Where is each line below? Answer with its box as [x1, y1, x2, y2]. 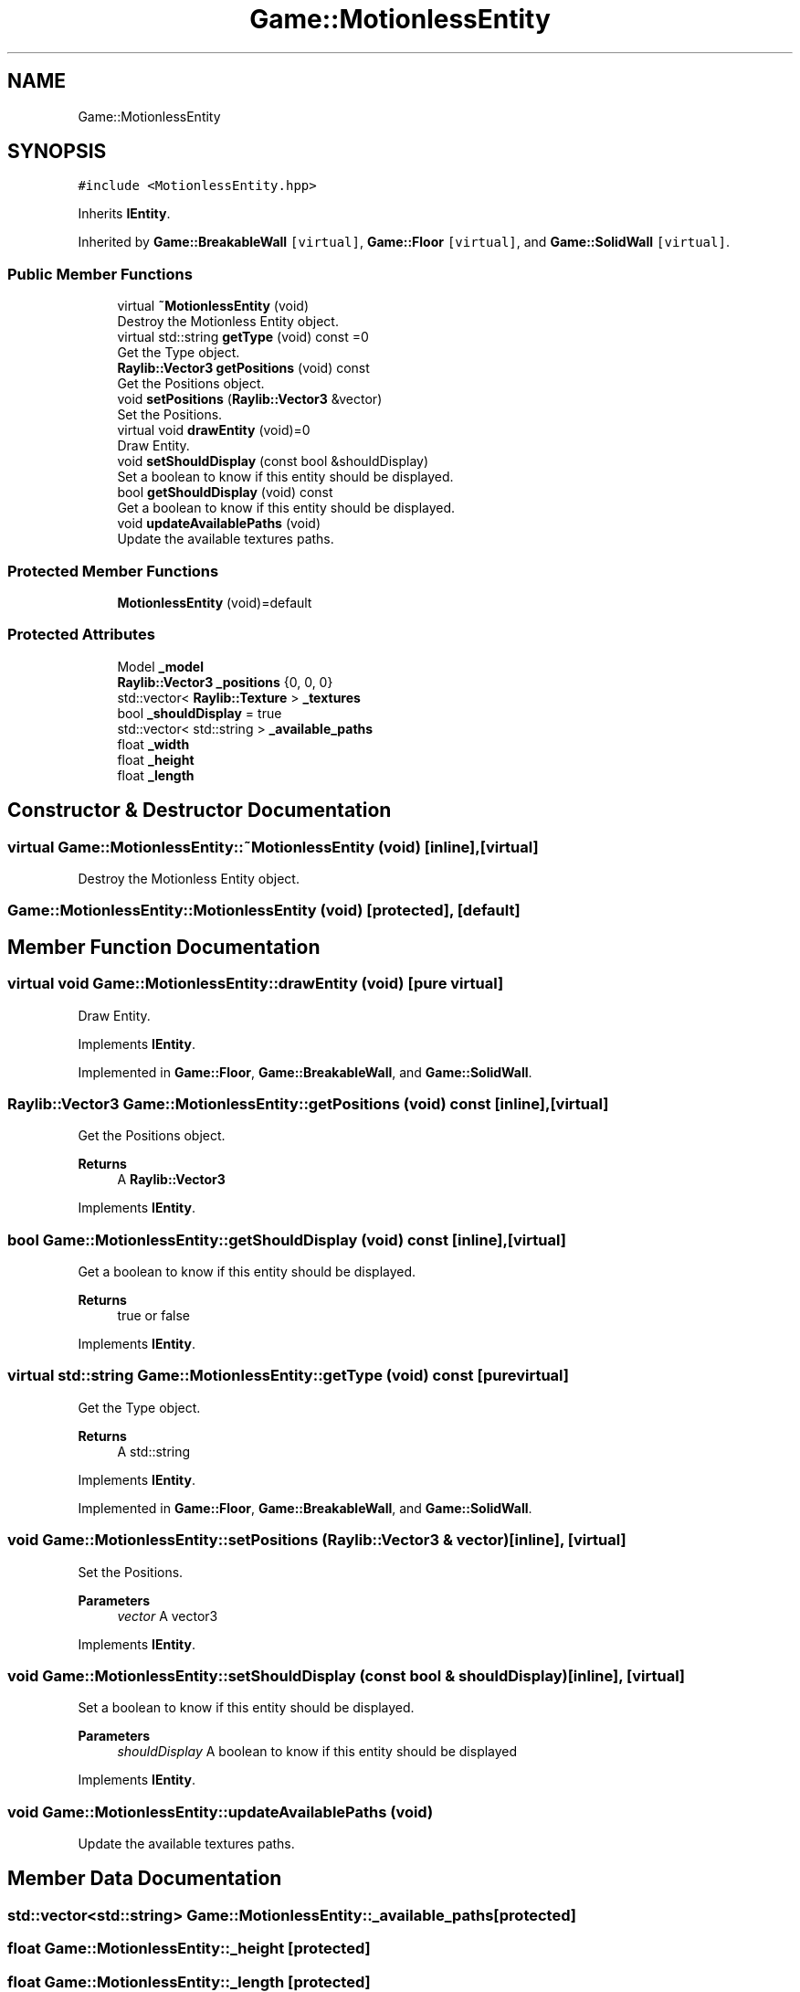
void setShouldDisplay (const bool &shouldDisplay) [117, 453, 429, 470]
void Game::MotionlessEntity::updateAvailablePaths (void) [7, 1802, 434, 1821]
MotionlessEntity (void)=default [117, 594, 312, 610]
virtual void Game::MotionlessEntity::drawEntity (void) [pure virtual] [7, 974, 504, 993]
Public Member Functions [7, 264, 193, 283]
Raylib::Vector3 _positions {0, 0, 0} [117, 673, 333, 690]
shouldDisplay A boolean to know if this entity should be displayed [117, 1743, 518, 1760]
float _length [117, 767, 195, 783]
